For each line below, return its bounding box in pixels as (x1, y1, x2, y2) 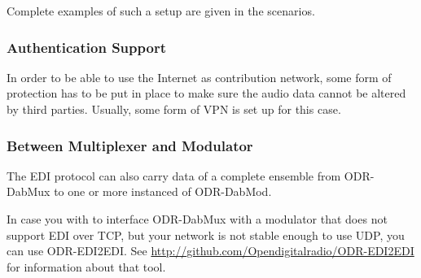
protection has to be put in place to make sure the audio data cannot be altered (7, 85, 406, 102)
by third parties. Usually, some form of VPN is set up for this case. (7, 101, 341, 117)
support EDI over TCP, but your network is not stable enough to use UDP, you (7, 226, 405, 243)
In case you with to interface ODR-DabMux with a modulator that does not (7, 211, 388, 227)
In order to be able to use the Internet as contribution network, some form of (7, 68, 392, 85)
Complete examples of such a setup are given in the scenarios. (7, 2, 315, 19)
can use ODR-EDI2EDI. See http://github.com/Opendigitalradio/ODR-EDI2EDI (7, 242, 414, 259)
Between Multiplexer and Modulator (7, 135, 253, 155)
